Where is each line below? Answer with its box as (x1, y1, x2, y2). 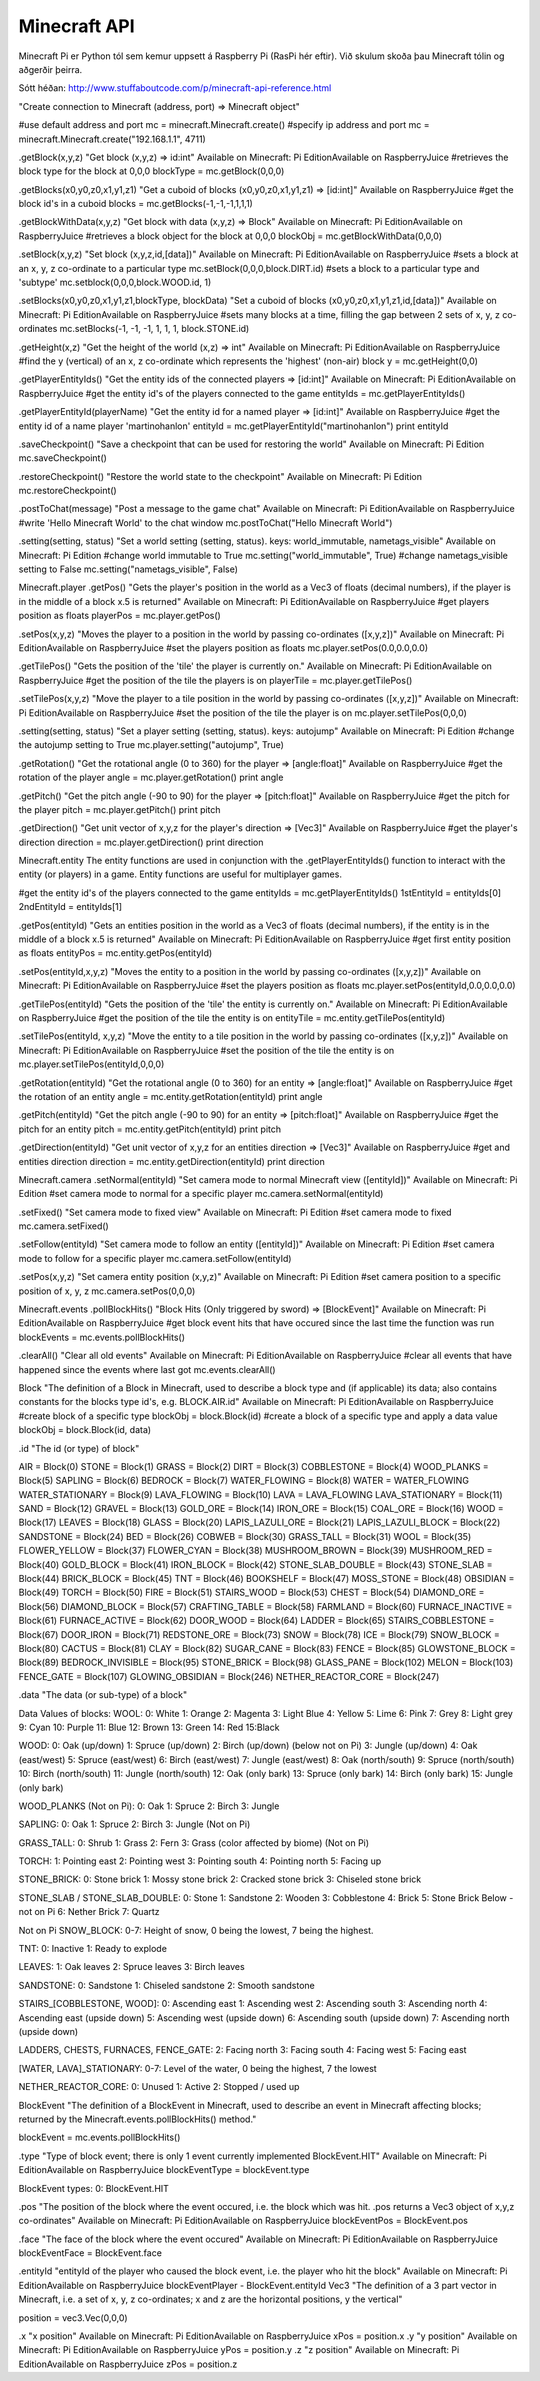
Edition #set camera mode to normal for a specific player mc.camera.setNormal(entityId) (18, 1188, 384, 1200)
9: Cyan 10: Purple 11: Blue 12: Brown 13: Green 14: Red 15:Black (18, 1721, 280, 1733)
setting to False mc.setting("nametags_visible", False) (18, 563, 239, 575)
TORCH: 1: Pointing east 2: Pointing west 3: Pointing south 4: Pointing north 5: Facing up (18, 1855, 382, 1867)
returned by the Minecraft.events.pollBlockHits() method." (18, 2113, 257, 2125)
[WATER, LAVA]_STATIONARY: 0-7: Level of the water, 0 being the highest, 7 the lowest (18, 2062, 377, 2074)
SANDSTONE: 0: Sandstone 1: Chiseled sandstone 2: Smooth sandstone (18, 1979, 315, 1991)
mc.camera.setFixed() (18, 1220, 109, 1232)
